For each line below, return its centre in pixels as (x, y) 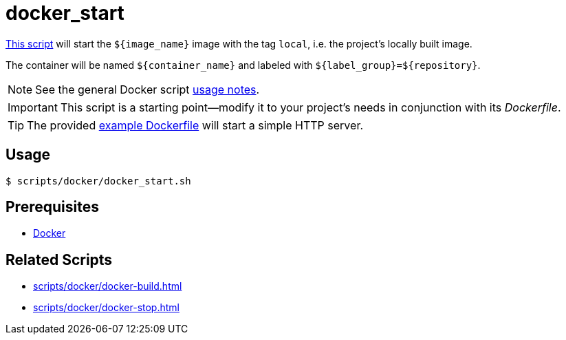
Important (33, 107)
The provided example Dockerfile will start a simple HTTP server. (195, 125)
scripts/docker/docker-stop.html (106, 308)
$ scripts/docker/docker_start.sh (98, 181)
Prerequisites (52, 207)
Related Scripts (59, 259)
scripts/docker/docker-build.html (108, 286)
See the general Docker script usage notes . (148, 89)
